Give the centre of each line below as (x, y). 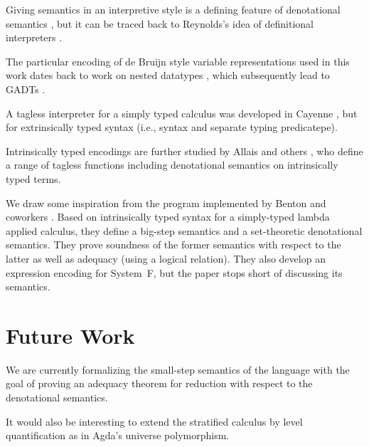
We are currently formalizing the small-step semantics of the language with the (178, 369)
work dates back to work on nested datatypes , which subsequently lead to (168, 75)
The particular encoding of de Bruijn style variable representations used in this (178, 61)
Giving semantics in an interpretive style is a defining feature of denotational (173, 9)
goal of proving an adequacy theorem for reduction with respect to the (159, 383)
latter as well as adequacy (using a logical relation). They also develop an (166, 258)
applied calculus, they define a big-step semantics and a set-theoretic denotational (184, 230)
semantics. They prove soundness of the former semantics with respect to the (173, 244)
